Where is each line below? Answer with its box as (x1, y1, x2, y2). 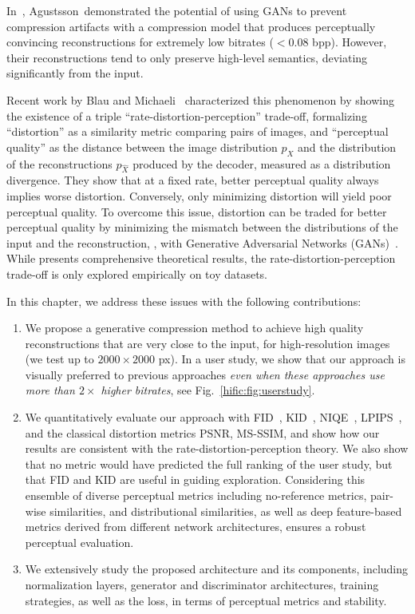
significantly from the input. (6, 65, 144, 81)
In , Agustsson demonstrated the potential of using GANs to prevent (6, 2, 347, 18)
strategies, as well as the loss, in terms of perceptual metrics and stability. (25, 592, 387, 608)
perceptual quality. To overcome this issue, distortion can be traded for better (6, 203, 387, 220)
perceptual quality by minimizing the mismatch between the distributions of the (6, 219, 398, 236)
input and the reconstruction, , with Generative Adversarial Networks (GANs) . (6, 234, 398, 251)
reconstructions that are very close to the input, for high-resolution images (25, 335, 390, 351)
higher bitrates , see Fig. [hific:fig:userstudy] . (101, 382, 315, 398)
